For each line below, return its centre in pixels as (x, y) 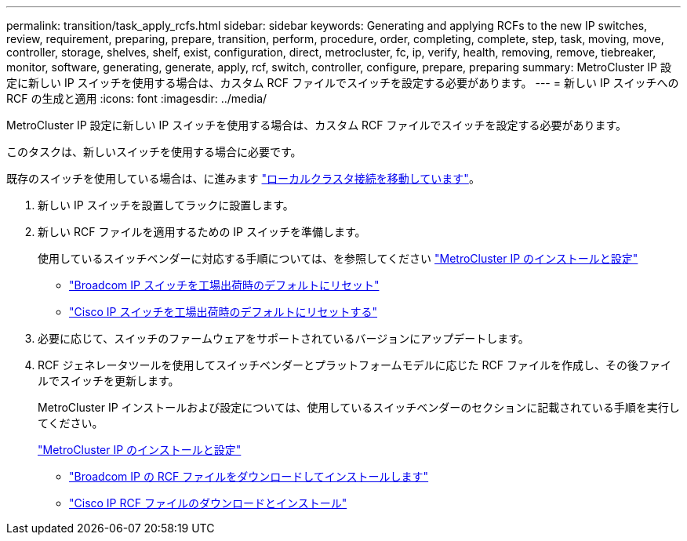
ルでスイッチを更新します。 (109, 381)
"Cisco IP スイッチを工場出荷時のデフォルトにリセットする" (224, 312)
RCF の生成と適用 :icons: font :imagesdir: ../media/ (137, 98)
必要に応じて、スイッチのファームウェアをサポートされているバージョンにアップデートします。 (284, 338)
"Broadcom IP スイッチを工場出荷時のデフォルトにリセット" (224, 285)
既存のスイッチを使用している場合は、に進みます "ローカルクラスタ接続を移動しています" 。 (243, 178)
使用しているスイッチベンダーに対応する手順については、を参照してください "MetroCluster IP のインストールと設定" (338, 258)
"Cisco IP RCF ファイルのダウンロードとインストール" (208, 503)
